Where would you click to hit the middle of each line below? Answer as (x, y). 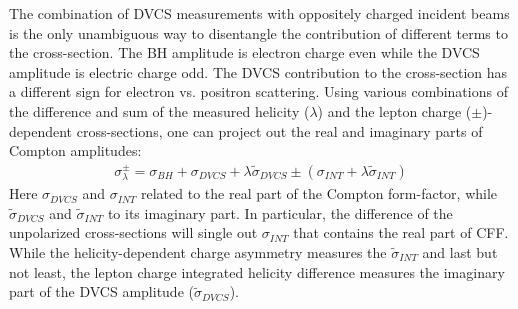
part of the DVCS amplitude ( (101, 291)
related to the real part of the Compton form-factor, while (319, 193)
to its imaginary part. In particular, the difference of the (280, 212)
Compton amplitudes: (75, 150)
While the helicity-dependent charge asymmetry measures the (198, 251)
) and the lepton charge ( (394, 110)
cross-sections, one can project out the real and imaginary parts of (279, 130)
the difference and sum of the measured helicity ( (159, 110)
